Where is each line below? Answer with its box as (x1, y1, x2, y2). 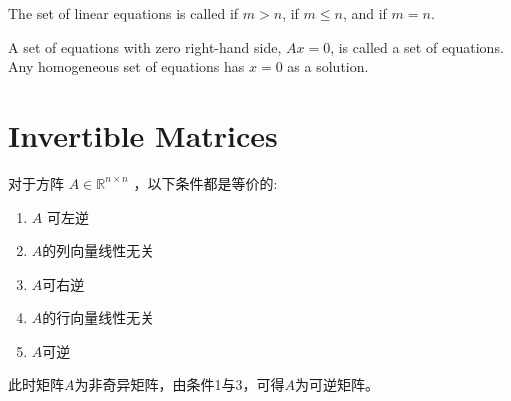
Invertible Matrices (8, 114, 278, 155)
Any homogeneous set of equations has (8, 56, 245, 77)
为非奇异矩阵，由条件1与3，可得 (74, 374, 285, 395)
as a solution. (287, 56, 369, 77)
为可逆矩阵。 (295, 374, 379, 395)
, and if (342, 3, 387, 23)
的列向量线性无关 (42, 240, 155, 261)
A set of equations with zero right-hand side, (8, 36, 282, 57)
